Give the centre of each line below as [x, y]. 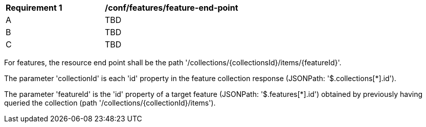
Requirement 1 [34, 8]
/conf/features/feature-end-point [172, 8]
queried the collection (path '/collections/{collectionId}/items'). [110, 103]
